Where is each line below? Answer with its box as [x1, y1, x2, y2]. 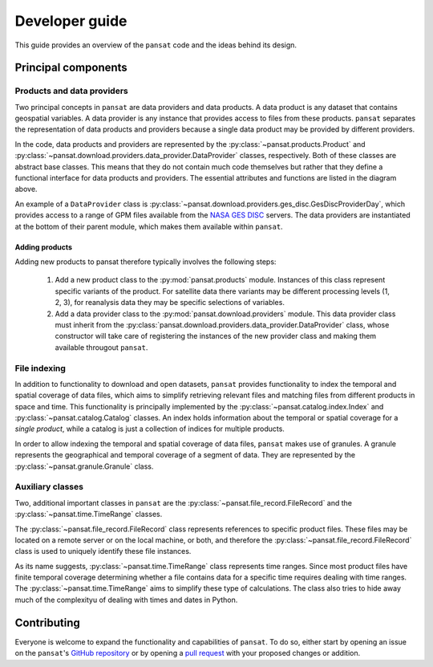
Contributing [14, 616, 80, 629]
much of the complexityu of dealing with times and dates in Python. [14, 595, 238, 604]
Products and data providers [14, 85, 128, 96]
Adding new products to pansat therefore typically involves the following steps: [14, 257, 277, 266]
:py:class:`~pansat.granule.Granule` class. [14, 462, 154, 471]
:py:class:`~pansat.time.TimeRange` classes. [14, 510, 163, 519]
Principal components [14, 61, 127, 75]
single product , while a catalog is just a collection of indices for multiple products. [14, 424, 285, 433]
